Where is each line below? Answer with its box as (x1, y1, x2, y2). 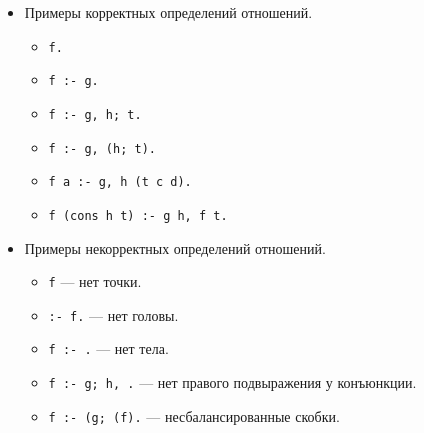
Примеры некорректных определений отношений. (24, 237, 326, 258)
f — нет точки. (48, 271, 142, 292)
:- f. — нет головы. (48, 304, 179, 325)
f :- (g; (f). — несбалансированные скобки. (48, 405, 340, 426)
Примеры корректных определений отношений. (24, 2, 313, 22)
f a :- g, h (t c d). (48, 175, 192, 190)
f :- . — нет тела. (48, 338, 169, 359)
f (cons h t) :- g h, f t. (48, 208, 228, 223)
